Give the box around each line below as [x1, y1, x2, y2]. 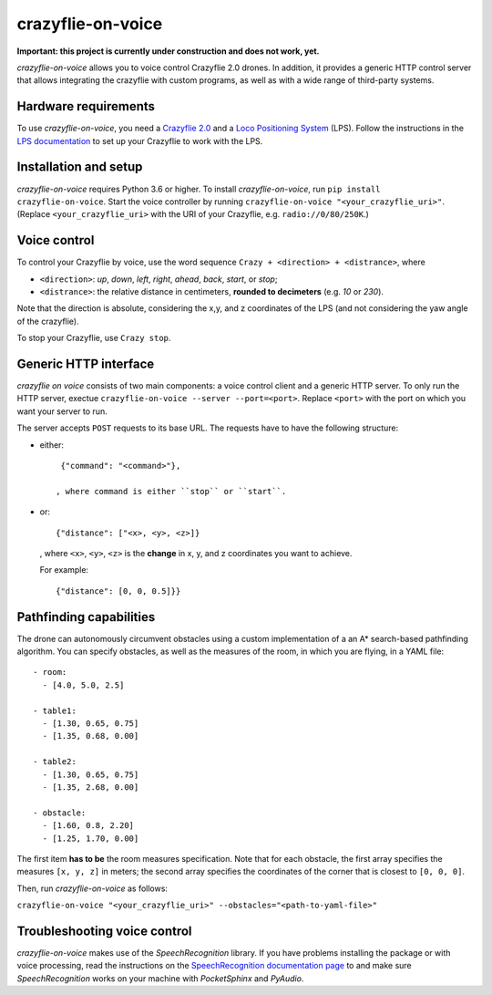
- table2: [33, 757, 77, 767]
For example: [39, 565, 89, 575]
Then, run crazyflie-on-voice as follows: [16, 883, 169, 894]
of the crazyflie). [16, 316, 79, 326]
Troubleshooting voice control [16, 923, 192, 938]
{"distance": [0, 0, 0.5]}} [56, 586, 181, 596]
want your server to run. [16, 406, 108, 417]
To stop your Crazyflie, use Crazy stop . [16, 333, 171, 344]
